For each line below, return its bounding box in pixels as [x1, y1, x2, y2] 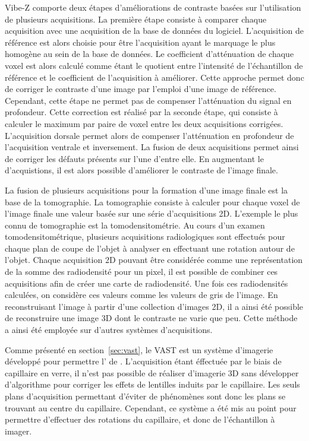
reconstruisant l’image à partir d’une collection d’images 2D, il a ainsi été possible [5, 300, 304, 312]
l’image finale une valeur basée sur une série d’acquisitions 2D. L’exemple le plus [5, 207, 298, 220]
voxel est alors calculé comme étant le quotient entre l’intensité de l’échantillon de [5, 59, 303, 71]
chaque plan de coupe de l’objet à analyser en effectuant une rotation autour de [5, 242, 295, 254]
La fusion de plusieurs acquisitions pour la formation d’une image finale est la [5, 183, 288, 196]
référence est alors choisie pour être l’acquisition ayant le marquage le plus [5, 36, 276, 48]
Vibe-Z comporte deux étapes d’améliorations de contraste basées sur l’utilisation [5, 1, 301, 13]
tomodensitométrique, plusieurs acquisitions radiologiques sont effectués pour [5, 230, 285, 243]
